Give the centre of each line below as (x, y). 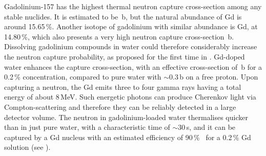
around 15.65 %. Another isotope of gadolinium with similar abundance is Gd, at (131, 26)
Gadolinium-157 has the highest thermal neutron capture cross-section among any (133, 6)
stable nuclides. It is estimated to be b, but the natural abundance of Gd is (123, 16)
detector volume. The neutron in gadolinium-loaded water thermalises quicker (126, 117)
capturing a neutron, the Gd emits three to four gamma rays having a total (123, 86)
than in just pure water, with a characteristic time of (87, 127)
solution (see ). (27, 147)
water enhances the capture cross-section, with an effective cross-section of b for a (133, 66)
